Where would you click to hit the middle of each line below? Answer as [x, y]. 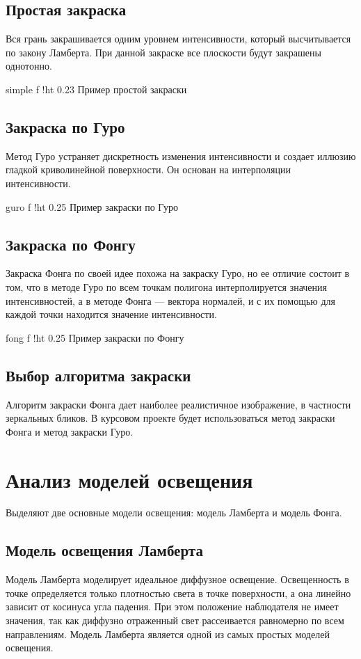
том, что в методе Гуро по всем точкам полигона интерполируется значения [167, 286]
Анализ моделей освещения [129, 479]
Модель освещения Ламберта [104, 550]
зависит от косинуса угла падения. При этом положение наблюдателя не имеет [172, 606]
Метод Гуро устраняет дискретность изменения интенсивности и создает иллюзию [181, 156]
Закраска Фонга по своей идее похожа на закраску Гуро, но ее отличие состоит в [178, 273]
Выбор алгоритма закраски [98, 375]
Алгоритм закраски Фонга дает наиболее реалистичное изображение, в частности [178, 404]
